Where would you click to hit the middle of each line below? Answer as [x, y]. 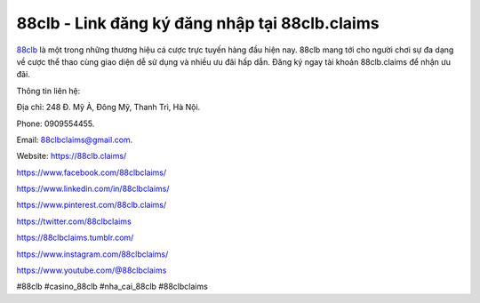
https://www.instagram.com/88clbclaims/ [92, 254]
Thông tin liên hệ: [48, 91]
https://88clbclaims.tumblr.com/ [75, 238]
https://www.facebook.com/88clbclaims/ [92, 172]
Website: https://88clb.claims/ [72, 156]
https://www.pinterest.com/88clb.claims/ [92, 205]
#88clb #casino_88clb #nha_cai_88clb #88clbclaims [112, 287]
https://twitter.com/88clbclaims [74, 221]
